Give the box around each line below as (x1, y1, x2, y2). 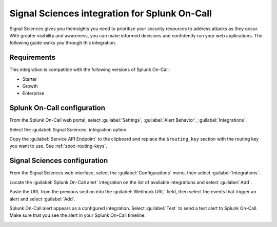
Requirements (9, 53, 56, 62)
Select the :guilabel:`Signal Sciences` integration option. (9, 126, 128, 132)
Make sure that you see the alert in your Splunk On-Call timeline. (9, 212, 146, 218)
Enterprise (22, 90, 45, 97)
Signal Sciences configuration (9, 156, 108, 165)
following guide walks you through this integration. (9, 40, 116, 46)
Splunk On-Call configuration (9, 104, 105, 112)
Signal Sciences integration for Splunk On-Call (9, 8, 212, 19)
